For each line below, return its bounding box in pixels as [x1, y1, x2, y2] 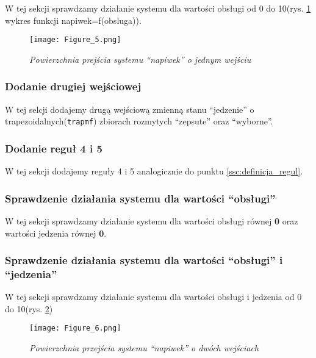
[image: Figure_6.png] [29, 324, 121, 333]
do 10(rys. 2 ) [5, 302, 53, 315]
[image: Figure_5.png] [29, 35, 121, 45]
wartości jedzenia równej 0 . [5, 226, 107, 239]
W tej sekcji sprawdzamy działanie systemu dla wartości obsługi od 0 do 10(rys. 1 [5, 2, 311, 14]
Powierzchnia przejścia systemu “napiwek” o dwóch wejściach [29, 342, 259, 354]
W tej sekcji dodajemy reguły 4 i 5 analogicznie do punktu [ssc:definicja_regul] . [5, 165, 303, 177]
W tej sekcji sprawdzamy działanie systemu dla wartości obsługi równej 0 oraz [5, 214, 298, 227]
